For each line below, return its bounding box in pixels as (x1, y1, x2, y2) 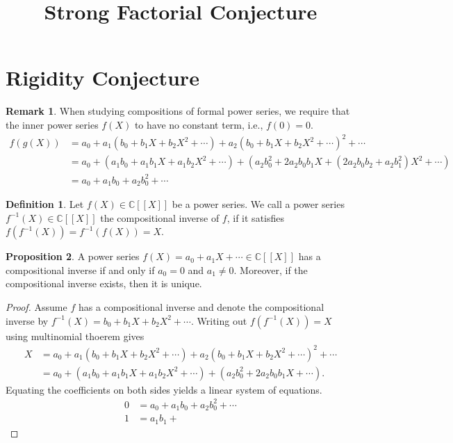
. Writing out (190, 313, 247, 328)
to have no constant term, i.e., (134, 117, 263, 131)
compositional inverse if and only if (6, 262, 155, 277)
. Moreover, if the (233, 262, 308, 277)
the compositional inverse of (100, 210, 220, 225)
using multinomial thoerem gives (6, 328, 145, 343)
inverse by (6, 313, 49, 328)
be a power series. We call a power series (172, 197, 345, 211)
